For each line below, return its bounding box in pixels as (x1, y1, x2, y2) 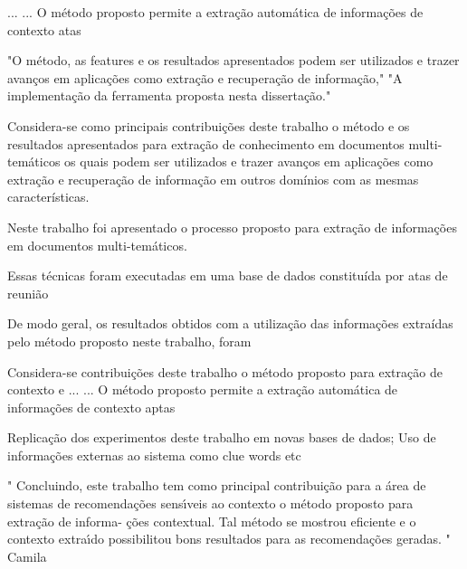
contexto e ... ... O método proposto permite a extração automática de (7, 380, 398, 399)
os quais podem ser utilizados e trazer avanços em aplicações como (64, 152, 434, 171)
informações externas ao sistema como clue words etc (7, 445, 301, 464)
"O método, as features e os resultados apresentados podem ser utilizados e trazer (7, 51, 460, 70)
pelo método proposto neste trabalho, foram (7, 331, 252, 350)
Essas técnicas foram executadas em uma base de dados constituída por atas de (7, 266, 448, 285)
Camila (7, 546, 47, 565)
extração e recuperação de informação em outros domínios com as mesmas (7, 169, 419, 188)
